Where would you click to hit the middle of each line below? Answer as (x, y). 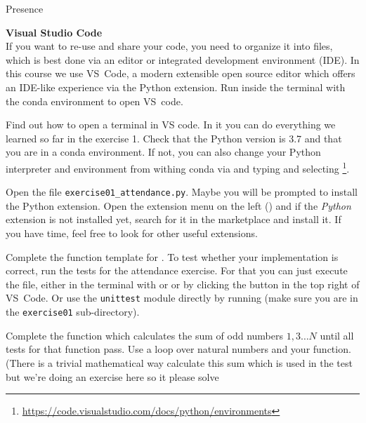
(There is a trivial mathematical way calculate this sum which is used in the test (179, 362)
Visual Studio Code (54, 32)
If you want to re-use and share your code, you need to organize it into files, (169, 46)
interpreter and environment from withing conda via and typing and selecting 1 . (178, 167)
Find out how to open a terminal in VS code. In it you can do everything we (171, 125)
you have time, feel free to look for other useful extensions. (132, 233)
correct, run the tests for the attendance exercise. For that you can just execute (177, 270)
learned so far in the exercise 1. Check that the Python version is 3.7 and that (174, 138)
